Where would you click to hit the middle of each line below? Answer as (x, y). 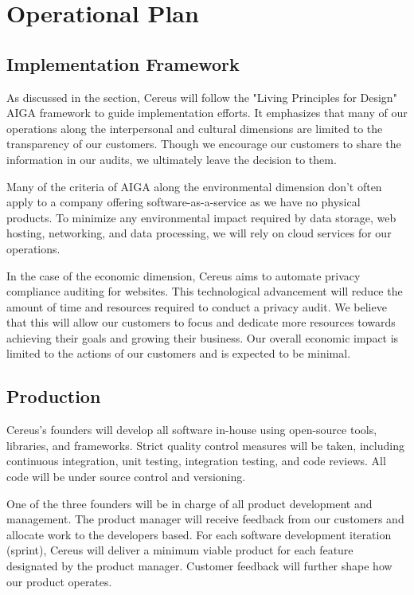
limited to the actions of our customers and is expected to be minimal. (179, 353)
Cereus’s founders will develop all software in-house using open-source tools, (192, 430)
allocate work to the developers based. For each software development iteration (199, 534)
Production (54, 396)
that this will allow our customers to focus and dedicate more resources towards (201, 322)
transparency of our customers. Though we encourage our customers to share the (204, 144)
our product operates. (59, 581)
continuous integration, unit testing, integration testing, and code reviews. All (196, 461)
